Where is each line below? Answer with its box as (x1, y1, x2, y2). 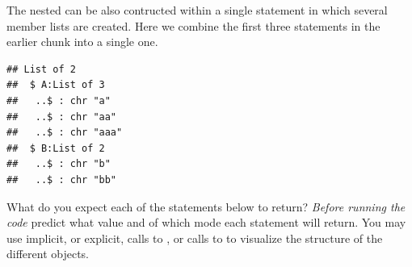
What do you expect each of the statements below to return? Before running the (6, 198, 406, 215)
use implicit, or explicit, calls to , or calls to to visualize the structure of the (6, 229, 383, 246)
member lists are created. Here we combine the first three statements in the (6, 17, 380, 34)
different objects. (6, 245, 90, 262)
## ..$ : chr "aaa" (6, 127, 123, 139)
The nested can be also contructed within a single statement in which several (6, 2, 388, 18)
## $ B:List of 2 (6, 142, 105, 154)
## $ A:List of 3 (6, 79, 105, 91)
